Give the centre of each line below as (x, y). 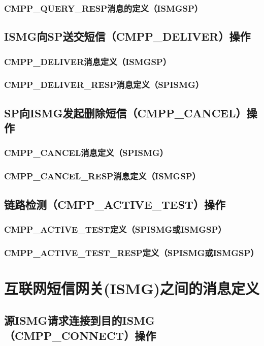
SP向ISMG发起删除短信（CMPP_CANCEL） (125, 113)
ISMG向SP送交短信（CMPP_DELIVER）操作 (127, 36)
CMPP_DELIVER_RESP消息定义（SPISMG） (104, 85)
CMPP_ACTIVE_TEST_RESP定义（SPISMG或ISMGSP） (131, 252)
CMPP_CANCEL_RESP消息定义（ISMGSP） (102, 176)
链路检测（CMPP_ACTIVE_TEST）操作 (115, 204)
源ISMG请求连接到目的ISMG (79, 320)
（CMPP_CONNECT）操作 (80, 335)
